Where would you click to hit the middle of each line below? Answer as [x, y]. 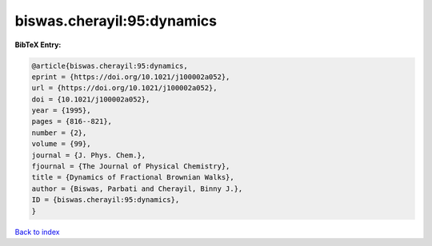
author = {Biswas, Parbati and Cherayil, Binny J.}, [137, 188]
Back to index [37, 232]
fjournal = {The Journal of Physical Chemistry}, [131, 167]
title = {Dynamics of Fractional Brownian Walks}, [133, 177]
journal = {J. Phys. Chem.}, [89, 155]
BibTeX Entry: [38, 45]
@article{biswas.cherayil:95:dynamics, [110, 65]
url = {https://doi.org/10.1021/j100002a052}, [124, 88]
